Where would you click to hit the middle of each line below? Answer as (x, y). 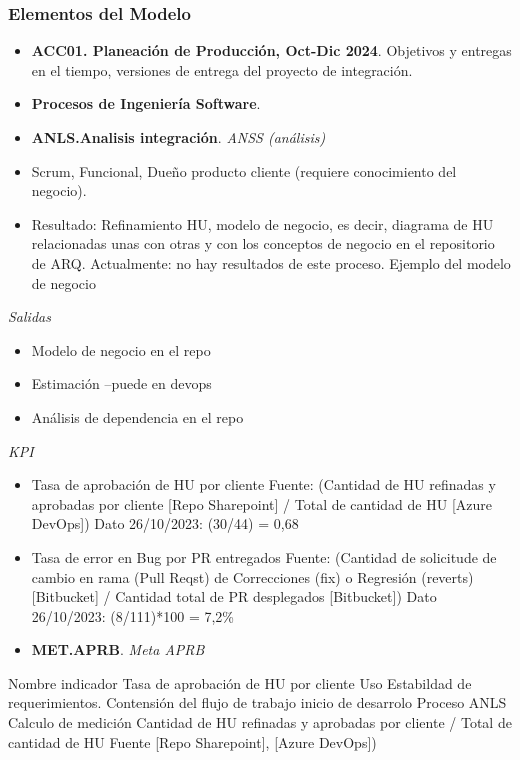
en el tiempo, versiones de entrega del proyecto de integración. (222, 69)
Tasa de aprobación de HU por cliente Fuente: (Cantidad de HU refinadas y (263, 484)
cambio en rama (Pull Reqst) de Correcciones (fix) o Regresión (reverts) (252, 576)
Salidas (29, 316)
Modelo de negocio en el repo (121, 349)
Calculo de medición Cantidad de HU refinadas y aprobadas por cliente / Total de (260, 722)
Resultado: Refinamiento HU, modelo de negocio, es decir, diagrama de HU (262, 223)
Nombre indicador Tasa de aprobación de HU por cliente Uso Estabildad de (240, 682)
